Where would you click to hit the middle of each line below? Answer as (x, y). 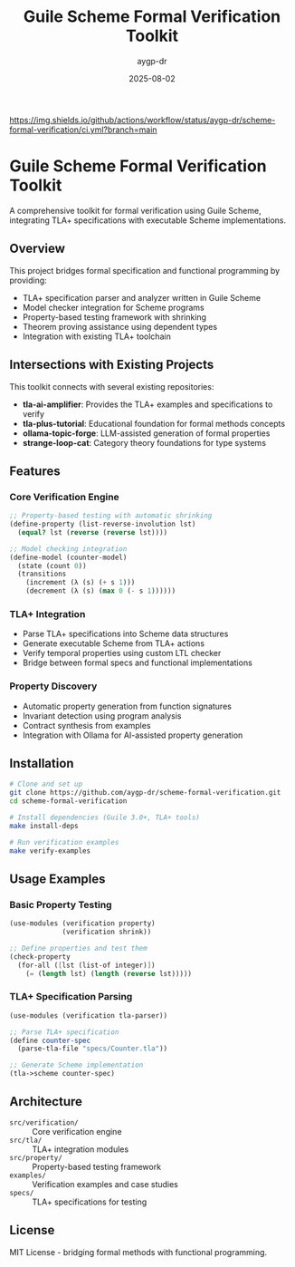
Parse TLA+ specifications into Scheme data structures (125, 634)
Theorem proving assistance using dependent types (120, 326)
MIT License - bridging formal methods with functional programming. (138, 1252)
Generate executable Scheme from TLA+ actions (114, 643)
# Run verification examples (64, 842)
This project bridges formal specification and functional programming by (145, 270)
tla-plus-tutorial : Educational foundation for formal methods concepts (154, 423)
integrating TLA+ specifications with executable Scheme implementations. (148, 220)
